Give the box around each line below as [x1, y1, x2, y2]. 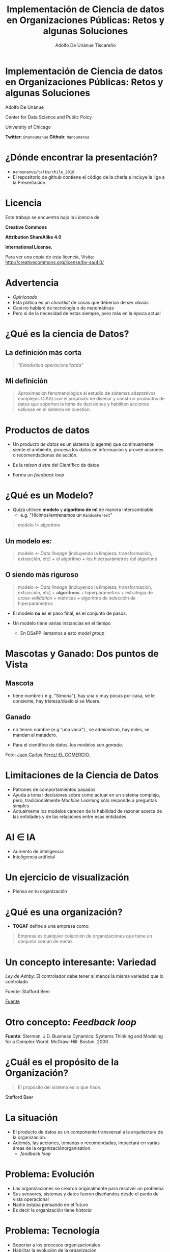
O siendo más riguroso [5, 570, 79, 579]
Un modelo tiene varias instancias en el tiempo [12, 620, 111, 626]
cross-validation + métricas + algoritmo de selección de [17, 595, 136, 601]
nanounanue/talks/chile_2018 [12, 170, 75, 175]
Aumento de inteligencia [12, 848, 64, 854]
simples [12, 803, 30, 809]
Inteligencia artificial [12, 854, 55, 860]
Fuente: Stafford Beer [5, 989, 50, 995]
